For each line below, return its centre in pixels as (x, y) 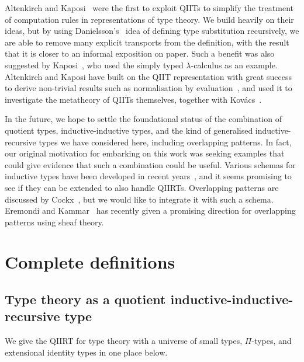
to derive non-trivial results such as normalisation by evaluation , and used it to (148, 88)
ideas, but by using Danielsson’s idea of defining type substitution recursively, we (152, 31)
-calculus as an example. (234, 65)
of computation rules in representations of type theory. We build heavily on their (149, 19)
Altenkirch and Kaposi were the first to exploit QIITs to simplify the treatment (149, 8)
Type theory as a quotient (85, 299)
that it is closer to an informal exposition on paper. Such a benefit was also (140, 53)
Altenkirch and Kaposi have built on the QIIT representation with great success (148, 76)
